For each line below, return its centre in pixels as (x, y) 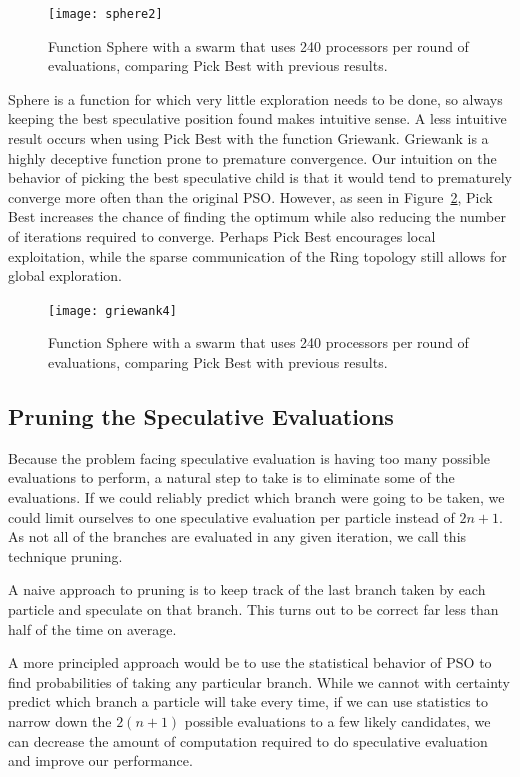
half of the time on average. (92, 628)
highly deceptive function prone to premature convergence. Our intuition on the (252, 157)
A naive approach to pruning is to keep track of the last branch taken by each (247, 589)
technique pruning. (65, 555)
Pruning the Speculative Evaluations (201, 416)
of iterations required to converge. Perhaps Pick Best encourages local (222, 236)
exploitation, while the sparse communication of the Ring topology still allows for (257, 255)
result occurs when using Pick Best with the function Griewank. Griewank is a (248, 138)
